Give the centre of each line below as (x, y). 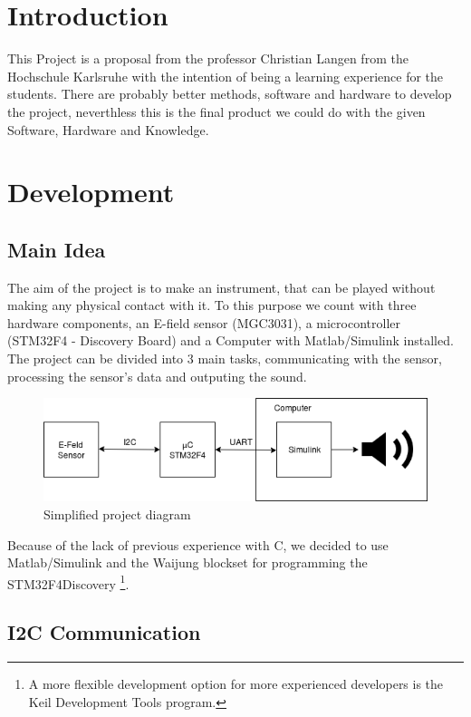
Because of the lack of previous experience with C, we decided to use (198, 544)
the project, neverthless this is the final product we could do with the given (216, 111)
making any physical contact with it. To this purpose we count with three (212, 305)
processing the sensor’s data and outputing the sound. (157, 376)
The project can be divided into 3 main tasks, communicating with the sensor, (225, 358)
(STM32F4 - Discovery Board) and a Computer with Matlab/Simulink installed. (231, 340)
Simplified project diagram (117, 514)
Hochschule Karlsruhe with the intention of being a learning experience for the (226, 76)
